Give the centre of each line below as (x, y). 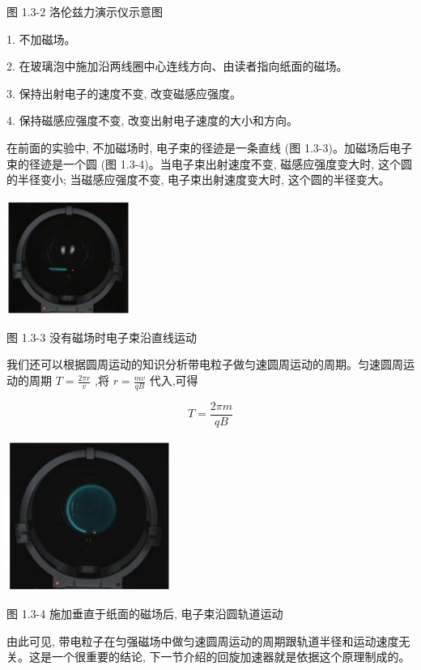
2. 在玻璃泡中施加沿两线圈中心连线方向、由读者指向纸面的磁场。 (177, 66)
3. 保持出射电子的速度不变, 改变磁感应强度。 (124, 93)
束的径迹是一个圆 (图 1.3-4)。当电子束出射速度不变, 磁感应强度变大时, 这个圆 (209, 163)
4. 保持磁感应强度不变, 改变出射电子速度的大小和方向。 (153, 120)
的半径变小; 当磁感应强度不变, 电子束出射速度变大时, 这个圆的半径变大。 (198, 179)
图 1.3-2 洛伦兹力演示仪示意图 (85, 11)
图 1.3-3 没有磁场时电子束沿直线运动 (102, 337)
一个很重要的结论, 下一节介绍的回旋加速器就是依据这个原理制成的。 (231, 657)
